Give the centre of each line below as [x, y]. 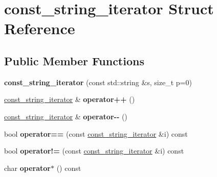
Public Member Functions [74, 60]
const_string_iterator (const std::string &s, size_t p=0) [98, 82]
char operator [27, 168]
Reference [40, 28]
